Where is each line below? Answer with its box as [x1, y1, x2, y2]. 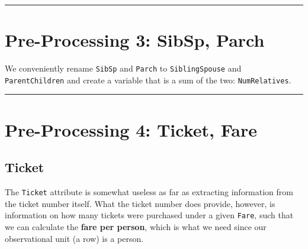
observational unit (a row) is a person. [5, 232, 144, 244]
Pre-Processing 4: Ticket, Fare [5, 117, 257, 141]
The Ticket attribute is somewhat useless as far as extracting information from [5, 186, 294, 198]
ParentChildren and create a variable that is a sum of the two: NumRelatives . [5, 73, 291, 86]
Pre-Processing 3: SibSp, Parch [5, 28, 265, 52]
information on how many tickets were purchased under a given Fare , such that [5, 209, 294, 221]
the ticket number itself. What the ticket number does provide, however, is [5, 197, 275, 209]
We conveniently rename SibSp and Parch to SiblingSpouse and [5, 62, 242, 75]
